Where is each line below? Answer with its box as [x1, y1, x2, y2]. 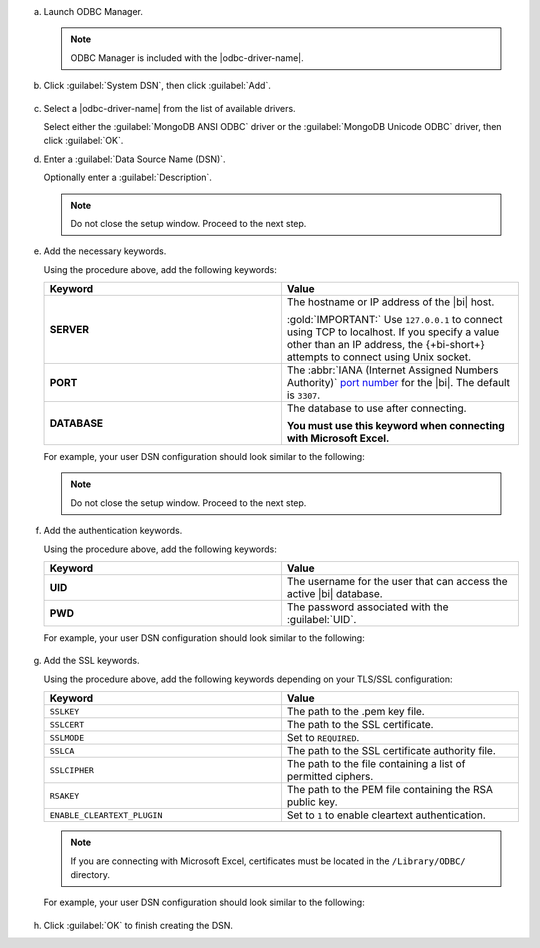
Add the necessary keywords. [43, 245, 167, 257]
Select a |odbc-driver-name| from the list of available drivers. [43, 102, 296, 114]
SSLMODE [49, 732, 85, 743]
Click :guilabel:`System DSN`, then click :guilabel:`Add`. [43, 80, 272, 92]
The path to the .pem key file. [286, 705, 425, 719]
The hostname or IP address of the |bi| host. [286, 295, 495, 309]
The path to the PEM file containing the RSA [286, 783, 494, 797]
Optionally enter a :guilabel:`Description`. [43, 171, 212, 184]
